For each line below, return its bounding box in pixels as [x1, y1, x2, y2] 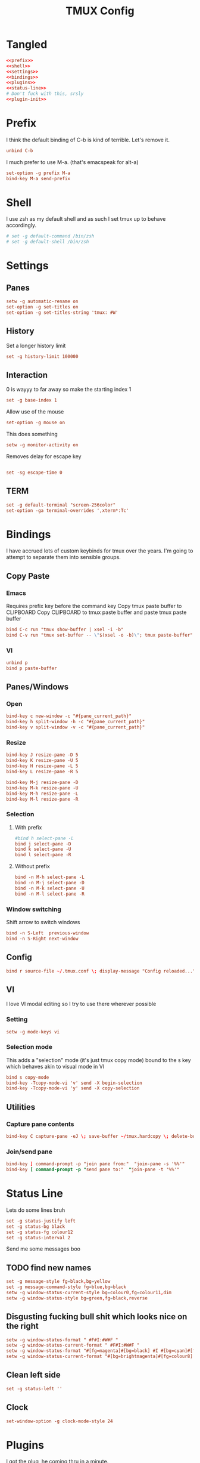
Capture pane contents [6, 1120, 74, 1128]
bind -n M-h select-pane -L [14, 874, 85, 881]
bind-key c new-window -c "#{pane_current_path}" [6, 713, 132, 720]
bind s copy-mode [6, 1074, 49, 1081]
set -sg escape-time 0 [6, 470, 62, 476]
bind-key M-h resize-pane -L [6, 791, 79, 797]
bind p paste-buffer [6, 665, 58, 671]
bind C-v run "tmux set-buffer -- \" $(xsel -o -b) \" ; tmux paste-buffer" [6, 632, 193, 638]
